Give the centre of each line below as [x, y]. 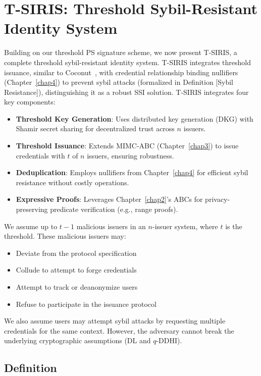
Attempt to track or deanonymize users [77, 287]
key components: [30, 102]
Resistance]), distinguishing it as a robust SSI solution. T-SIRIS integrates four [126, 92]
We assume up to [31, 226]
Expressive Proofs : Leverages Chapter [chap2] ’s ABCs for [109, 199]
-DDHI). [169, 340]
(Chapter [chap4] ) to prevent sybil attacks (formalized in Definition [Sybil [119, 82]
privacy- [218, 199]
